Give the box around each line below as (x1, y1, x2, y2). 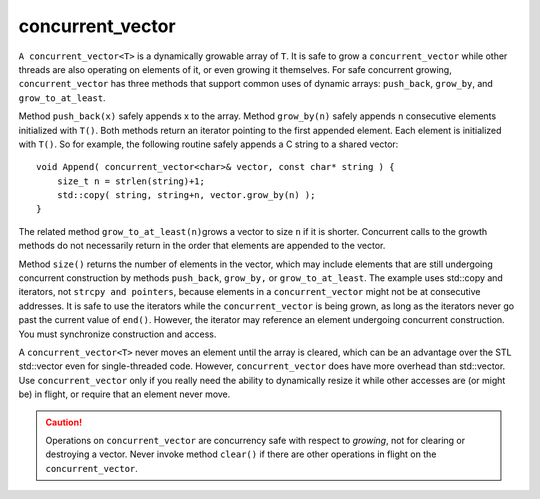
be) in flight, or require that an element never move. (18, 388, 231, 400)
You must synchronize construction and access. (18, 328, 217, 340)
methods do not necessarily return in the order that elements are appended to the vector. (18, 240, 386, 252)
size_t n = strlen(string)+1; (56, 175, 205, 187)
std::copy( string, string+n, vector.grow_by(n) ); (56, 190, 316, 201)
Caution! (45, 416, 83, 428)
